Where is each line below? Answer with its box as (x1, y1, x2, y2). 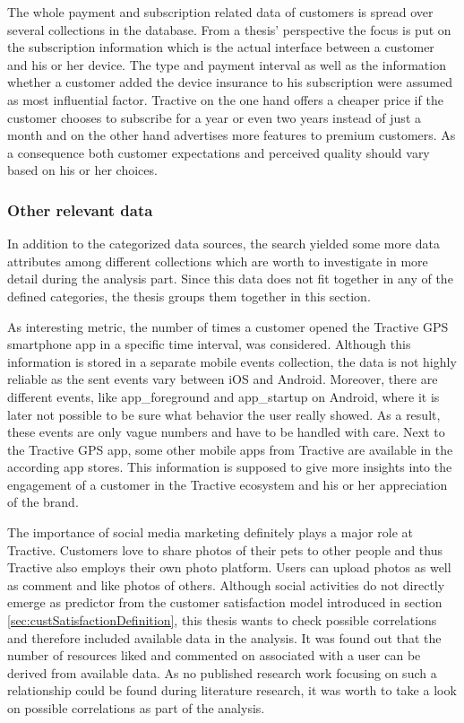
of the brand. (7, 492, 79, 511)
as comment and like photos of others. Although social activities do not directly (7, 575, 445, 594)
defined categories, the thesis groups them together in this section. (7, 286, 371, 305)
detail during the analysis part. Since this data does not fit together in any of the (7, 269, 453, 288)
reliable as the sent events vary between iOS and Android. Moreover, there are (7, 370, 438, 388)
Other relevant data (7, 198, 153, 221)
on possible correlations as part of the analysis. (7, 699, 265, 717)
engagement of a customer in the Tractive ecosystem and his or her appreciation (7, 475, 448, 493)
